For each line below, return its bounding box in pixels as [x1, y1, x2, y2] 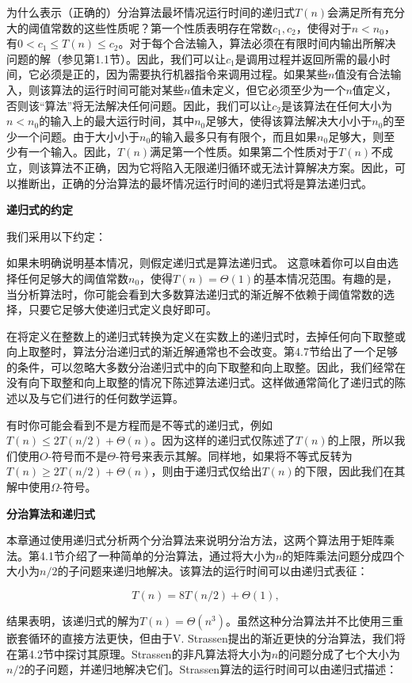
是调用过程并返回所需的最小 [235, 50, 380, 67]
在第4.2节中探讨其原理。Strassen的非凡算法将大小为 [6, 645, 272, 662]
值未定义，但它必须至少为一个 [190, 81, 346, 97]
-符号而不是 [48, 447, 108, 464]
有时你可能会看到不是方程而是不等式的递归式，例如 [6, 416, 273, 433]
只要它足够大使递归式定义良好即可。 [28, 301, 217, 318]
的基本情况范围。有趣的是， [253, 269, 398, 286]
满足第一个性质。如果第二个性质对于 [150, 143, 339, 160]
